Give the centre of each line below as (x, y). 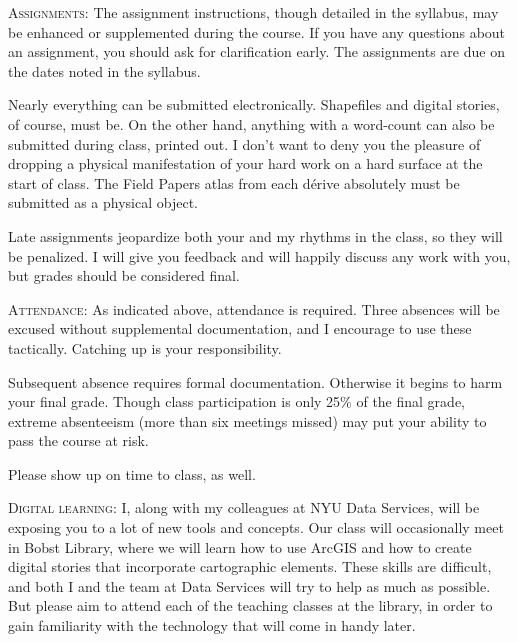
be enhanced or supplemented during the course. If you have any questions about (257, 31)
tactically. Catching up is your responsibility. (145, 347)
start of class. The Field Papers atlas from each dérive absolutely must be (234, 182)
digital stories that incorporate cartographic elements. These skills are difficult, (250, 566)
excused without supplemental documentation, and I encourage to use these (240, 328)
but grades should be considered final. (124, 275)
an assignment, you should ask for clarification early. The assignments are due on (256, 51)
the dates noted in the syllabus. (104, 70)
